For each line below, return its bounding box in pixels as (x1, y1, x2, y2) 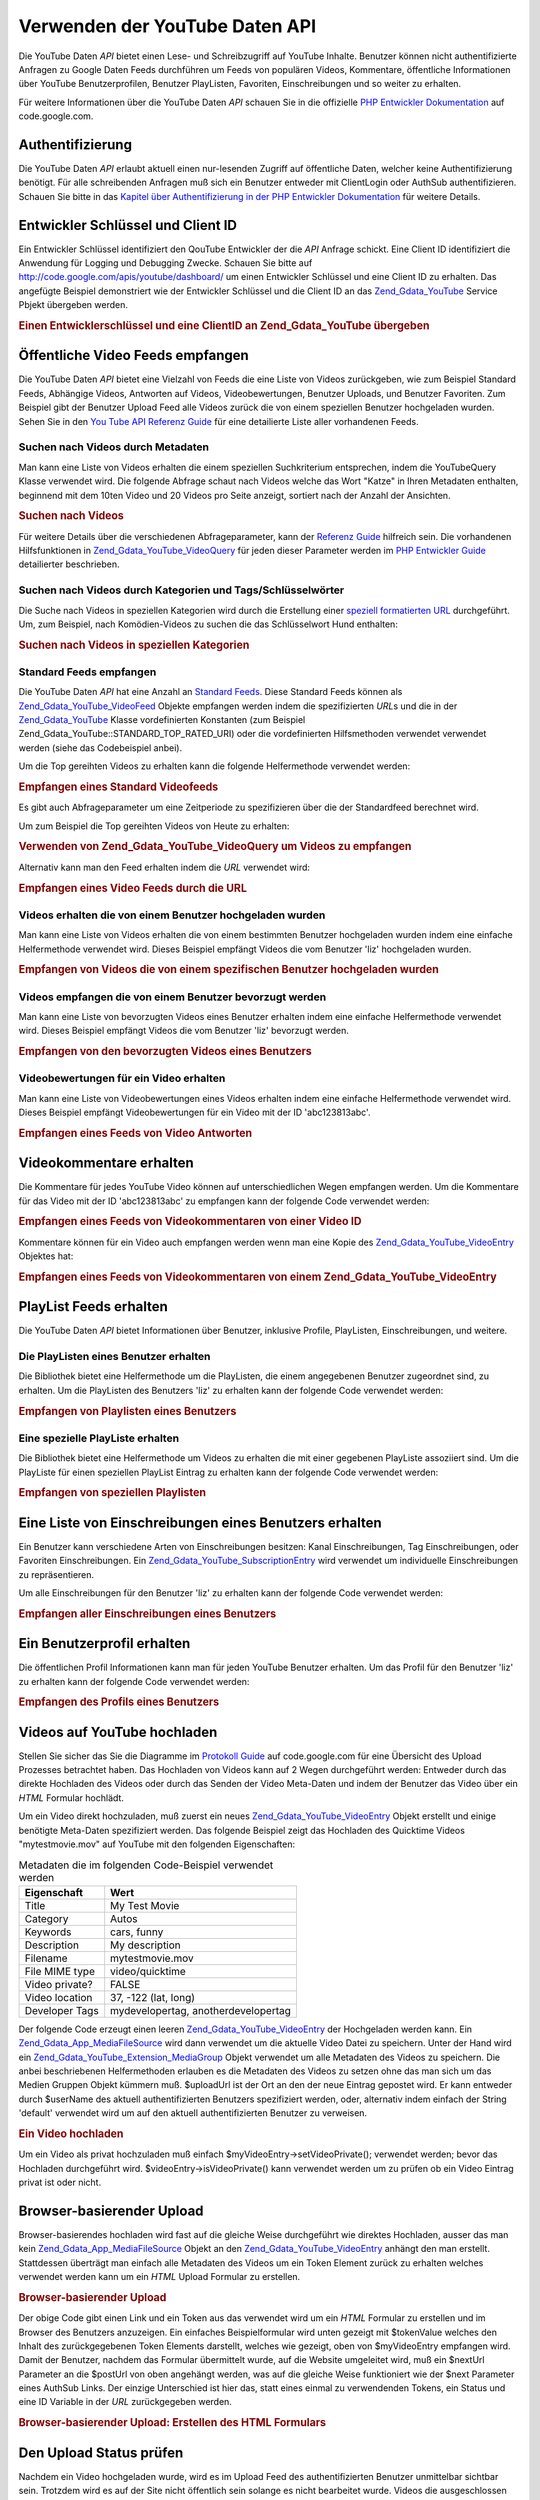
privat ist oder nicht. (18, 2176, 102, 2188)
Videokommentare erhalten (18, 1155, 194, 1172)
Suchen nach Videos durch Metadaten (18, 440, 210, 454)
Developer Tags (24, 2003, 99, 2017)
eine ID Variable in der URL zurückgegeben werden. (18, 2396, 232, 2408)
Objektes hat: (18, 1250, 74, 1262)
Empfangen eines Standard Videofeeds (18, 780, 219, 794)
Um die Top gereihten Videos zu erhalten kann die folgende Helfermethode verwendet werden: (18, 760, 411, 772)
